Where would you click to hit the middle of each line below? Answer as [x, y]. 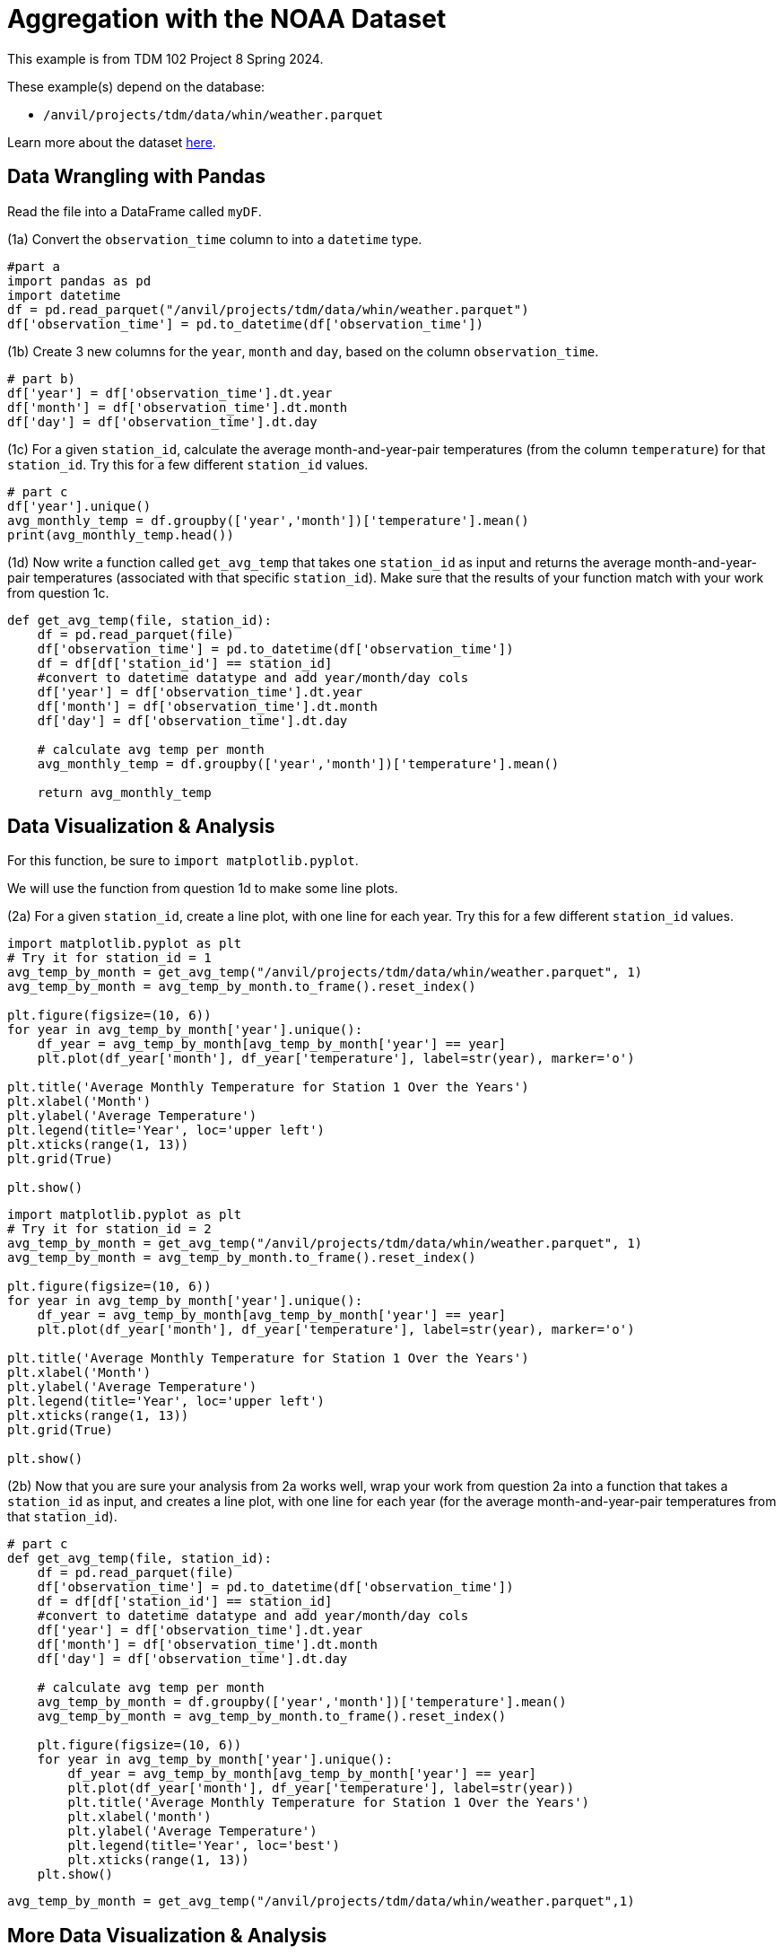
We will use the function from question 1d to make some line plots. [203, 889]
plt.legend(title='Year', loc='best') [204, 1846]
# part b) [41, 378]
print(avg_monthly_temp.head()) [121, 535]
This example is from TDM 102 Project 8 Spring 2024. [165, 58]
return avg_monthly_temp [124, 792]
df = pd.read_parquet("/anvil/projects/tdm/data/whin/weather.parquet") [268, 309]
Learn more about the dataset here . [112, 142]
